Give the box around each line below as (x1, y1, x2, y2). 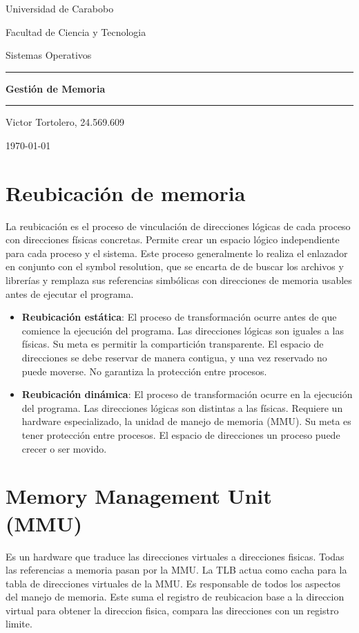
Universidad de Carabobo (6, 1, 114, 15)
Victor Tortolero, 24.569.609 (6, 115, 125, 129)
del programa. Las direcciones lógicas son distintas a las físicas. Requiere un (21, 400, 343, 415)
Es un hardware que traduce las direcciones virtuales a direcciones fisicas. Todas (6, 549, 345, 563)
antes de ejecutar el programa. (6, 286, 134, 301)
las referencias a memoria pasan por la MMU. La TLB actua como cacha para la (6, 563, 347, 577)
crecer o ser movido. (21, 441, 107, 455)
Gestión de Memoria (6, 81, 106, 95)
